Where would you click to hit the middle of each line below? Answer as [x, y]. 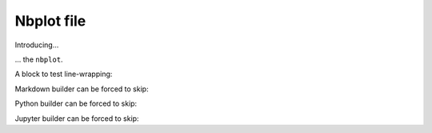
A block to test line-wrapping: [64, 74]
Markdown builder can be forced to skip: [82, 89]
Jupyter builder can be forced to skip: [77, 118]
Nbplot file [50, 21]
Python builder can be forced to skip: [76, 103]
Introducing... [37, 45]
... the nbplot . [39, 59]
